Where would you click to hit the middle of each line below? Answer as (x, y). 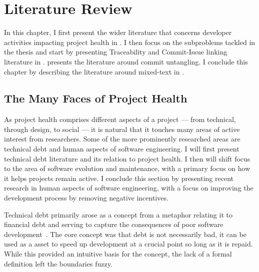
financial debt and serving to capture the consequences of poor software (114, 224)
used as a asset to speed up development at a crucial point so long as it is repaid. (128, 244)
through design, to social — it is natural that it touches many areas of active (122, 129)
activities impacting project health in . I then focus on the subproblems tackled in (130, 42)
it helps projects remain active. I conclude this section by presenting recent (119, 178)
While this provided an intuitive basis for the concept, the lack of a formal (118, 254)
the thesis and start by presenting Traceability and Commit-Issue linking (116, 52)
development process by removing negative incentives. (86, 198)
